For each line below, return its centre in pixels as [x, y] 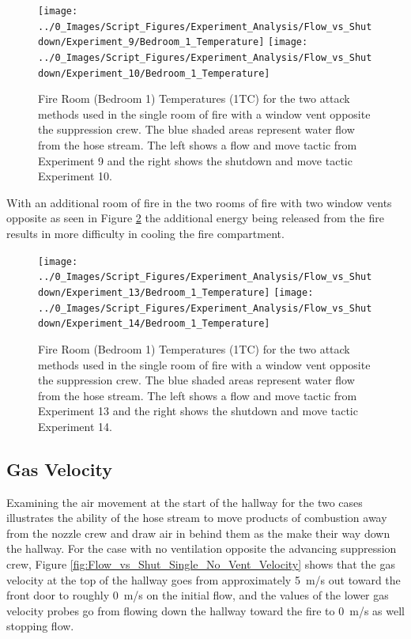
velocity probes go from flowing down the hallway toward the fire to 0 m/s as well [205, 610]
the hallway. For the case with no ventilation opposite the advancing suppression [202, 548]
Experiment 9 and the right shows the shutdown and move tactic [195, 160]
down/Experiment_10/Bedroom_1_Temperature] [154, 73]
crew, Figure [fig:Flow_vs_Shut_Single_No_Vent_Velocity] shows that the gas [201, 564]
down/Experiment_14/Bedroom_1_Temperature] [154, 324]
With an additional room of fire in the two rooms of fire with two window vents [199, 202]
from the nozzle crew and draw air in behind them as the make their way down [198, 533]
